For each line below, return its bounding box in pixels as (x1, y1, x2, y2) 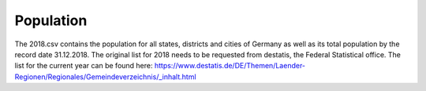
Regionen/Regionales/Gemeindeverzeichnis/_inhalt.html (14, 71, 196, 82)
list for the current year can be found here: (14, 61, 153, 71)
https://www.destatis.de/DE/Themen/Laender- (154, 61, 306, 71)
